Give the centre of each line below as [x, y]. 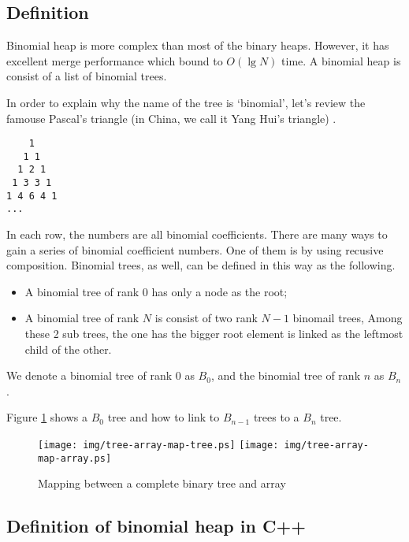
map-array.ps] [75, 458]
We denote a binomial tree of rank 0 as [100, 375]
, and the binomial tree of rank [286, 375]
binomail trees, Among [348, 318]
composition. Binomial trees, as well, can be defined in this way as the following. [201, 265]
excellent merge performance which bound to [115, 60]
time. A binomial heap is [341, 60]
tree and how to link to [164, 417]
